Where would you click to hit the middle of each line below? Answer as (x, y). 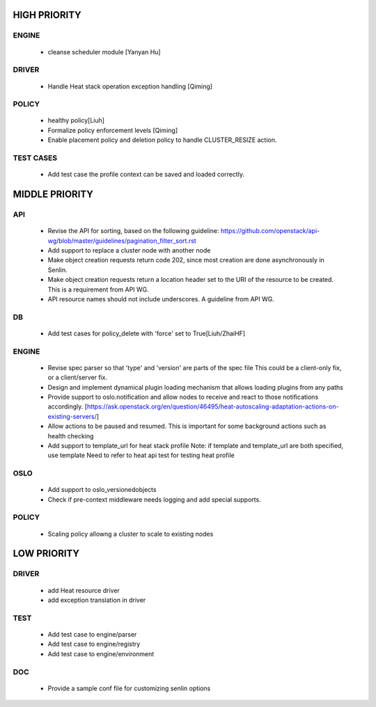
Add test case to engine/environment (101, 653)
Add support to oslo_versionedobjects (102, 490)
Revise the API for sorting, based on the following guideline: (133, 231)
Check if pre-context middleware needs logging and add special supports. (154, 499)
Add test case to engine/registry (94, 644)
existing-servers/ (72, 416)
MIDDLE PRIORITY (53, 194)
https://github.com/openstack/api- (270, 231)
